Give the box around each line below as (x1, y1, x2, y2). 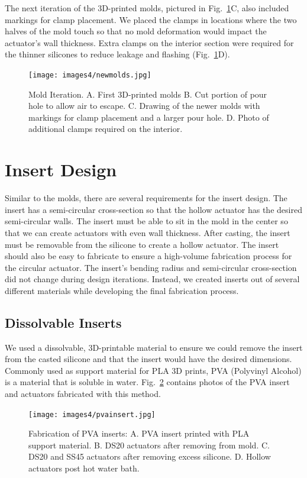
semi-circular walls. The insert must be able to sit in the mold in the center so (5, 215, 288, 227)
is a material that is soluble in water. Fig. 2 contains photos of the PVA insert (5, 376, 290, 388)
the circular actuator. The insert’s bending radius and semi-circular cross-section (5, 261, 297, 273)
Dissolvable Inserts (5, 313, 122, 331)
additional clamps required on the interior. (28, 122, 183, 135)
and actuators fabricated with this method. (5, 387, 161, 400)
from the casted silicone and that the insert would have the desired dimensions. (5, 353, 292, 365)
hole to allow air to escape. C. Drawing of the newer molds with (28, 99, 260, 112)
